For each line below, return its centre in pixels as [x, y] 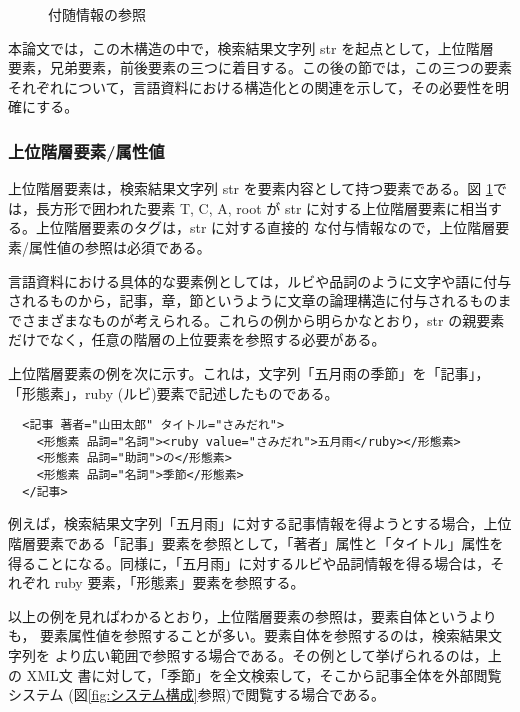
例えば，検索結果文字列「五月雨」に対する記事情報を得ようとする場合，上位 [260, 523]
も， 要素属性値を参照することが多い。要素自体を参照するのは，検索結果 [248, 635]
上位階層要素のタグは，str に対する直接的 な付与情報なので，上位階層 [265, 227]
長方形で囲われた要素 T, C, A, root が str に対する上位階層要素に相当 [262, 207]
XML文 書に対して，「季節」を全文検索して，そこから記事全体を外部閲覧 [264, 674]
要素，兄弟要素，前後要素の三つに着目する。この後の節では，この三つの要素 [260, 67]
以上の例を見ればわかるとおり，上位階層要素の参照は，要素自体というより [252, 615]
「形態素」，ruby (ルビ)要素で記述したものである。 [173, 392]
